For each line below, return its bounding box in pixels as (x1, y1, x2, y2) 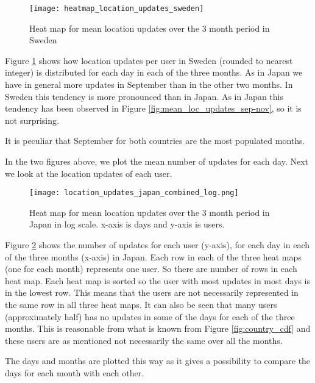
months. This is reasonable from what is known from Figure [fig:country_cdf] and (5, 322, 311, 335)
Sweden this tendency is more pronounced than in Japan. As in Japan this (5, 90, 283, 102)
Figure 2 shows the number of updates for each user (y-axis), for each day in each (5, 238, 310, 251)
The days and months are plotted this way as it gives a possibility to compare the (5, 354, 311, 367)
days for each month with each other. (5, 366, 144, 379)
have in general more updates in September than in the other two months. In (5, 78, 293, 91)
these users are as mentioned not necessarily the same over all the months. (5, 334, 283, 346)
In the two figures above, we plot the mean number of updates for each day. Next (5, 155, 309, 167)
